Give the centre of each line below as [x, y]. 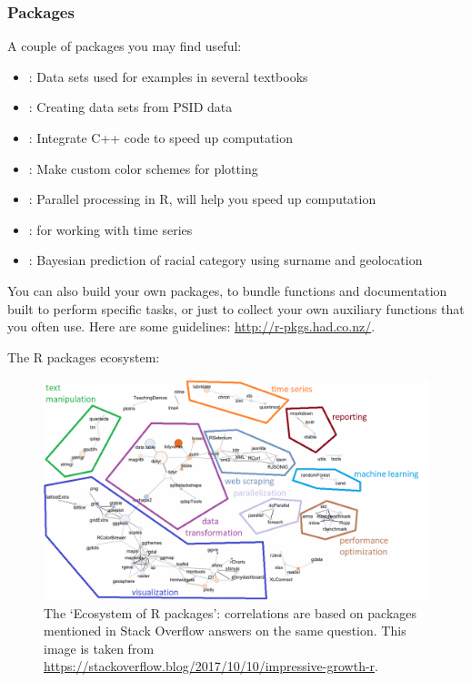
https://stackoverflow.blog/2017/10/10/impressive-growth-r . [211, 666]
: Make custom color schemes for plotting [143, 168]
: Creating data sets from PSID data [130, 107]
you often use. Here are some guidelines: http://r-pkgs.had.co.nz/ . [191, 326]
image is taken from [99, 648]
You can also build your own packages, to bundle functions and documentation [227, 290]
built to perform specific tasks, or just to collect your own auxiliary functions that [236, 308]
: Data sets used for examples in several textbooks [168, 76]
